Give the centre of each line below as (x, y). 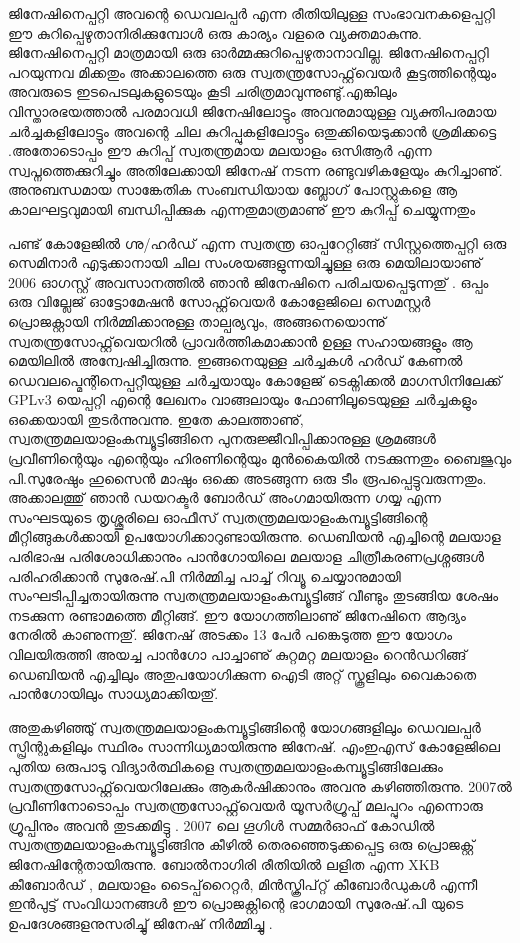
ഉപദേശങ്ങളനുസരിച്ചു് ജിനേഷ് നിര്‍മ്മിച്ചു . (140, 922)
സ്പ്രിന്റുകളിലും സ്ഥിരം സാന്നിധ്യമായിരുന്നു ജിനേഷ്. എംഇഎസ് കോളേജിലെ (254, 746)
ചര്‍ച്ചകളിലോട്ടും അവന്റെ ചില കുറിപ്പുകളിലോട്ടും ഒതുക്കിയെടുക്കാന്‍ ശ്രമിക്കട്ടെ (252, 130)
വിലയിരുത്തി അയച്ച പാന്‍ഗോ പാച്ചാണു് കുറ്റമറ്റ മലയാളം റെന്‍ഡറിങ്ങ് (237, 654)
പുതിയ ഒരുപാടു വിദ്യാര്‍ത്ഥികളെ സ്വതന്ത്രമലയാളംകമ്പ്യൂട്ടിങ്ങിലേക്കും (225, 765)
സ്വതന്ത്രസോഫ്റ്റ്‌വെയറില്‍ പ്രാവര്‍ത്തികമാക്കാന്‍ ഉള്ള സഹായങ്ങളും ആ (240, 340)
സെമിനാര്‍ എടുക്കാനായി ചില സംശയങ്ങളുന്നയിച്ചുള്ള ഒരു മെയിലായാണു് (245, 262)
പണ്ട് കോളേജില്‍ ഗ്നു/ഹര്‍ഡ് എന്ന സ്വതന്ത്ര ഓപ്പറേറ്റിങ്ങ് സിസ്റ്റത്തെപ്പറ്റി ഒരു (257, 242)
